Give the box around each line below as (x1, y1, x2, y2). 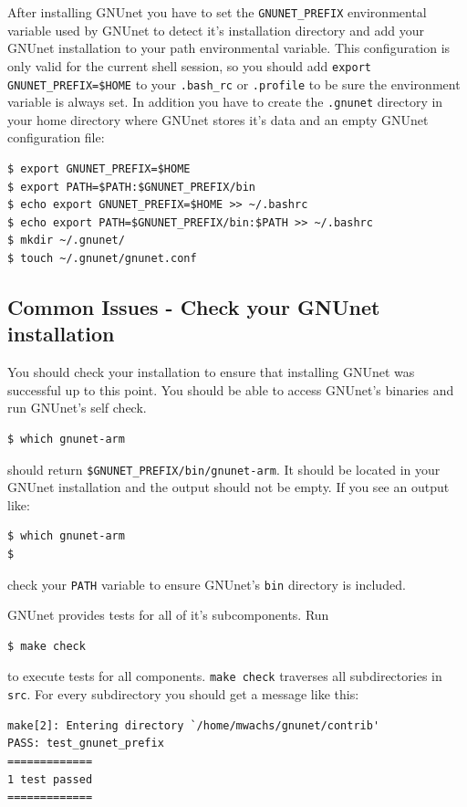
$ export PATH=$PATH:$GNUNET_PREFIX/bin (7, 180, 256, 194)
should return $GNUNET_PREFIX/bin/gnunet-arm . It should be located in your (7, 459, 441, 478)
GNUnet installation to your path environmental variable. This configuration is (7, 38, 451, 58)
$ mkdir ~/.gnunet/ (7, 234, 125, 247)
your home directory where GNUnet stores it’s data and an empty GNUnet (7, 110, 429, 129)
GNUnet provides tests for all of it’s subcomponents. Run (7, 605, 329, 624)
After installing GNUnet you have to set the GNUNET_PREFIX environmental (7, 3, 427, 21)
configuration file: (7, 128, 105, 147)
